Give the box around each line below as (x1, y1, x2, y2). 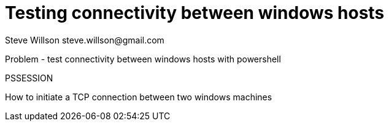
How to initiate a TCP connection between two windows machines (5, 91, 272, 102)
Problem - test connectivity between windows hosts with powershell (5, 53, 281, 64)
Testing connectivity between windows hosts (5, 2, 385, 23)
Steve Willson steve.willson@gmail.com (5, 34, 164, 45)
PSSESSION (5, 72, 53, 83)
